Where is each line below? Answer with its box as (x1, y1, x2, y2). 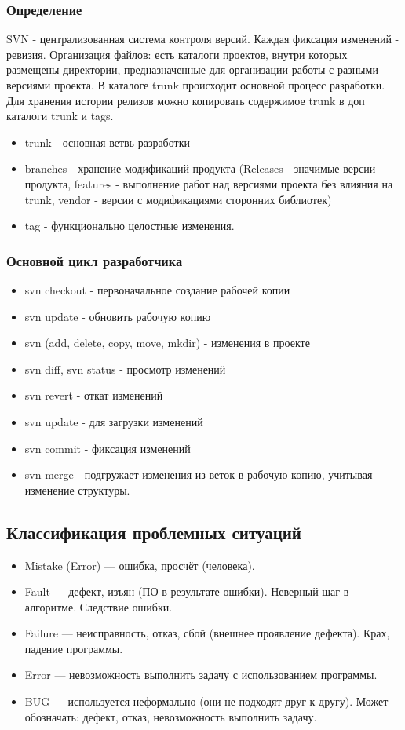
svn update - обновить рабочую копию (24, 308, 211, 324)
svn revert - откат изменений (24, 387, 163, 403)
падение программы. (24, 640, 123, 656)
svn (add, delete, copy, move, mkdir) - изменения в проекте (24, 334, 310, 351)
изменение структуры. (24, 481, 130, 498)
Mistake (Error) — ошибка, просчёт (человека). (24, 557, 255, 573)
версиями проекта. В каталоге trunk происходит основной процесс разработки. (6, 77, 385, 93)
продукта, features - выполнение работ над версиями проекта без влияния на (24, 175, 393, 192)
